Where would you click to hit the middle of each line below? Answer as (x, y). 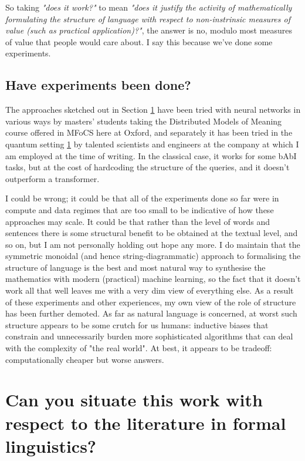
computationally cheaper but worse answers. (85, 359)
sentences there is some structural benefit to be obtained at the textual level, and (152, 233)
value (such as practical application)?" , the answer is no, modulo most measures (149, 30)
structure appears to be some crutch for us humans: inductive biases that (137, 324)
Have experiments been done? (98, 85)
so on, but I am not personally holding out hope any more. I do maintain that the (153, 244)
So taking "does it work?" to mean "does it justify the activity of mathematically (149, 7)
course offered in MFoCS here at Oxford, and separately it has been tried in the (149, 132)
